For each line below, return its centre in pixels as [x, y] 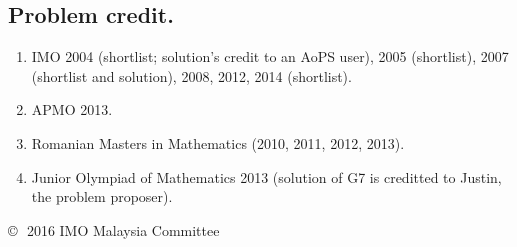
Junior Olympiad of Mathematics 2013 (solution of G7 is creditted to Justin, [266, 176]
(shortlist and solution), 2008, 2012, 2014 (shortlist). [191, 75]
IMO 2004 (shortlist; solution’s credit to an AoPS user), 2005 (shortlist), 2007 [270, 56]
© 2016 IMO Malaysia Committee [114, 229]
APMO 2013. [72, 109]
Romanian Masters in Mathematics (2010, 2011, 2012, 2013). [218, 142]
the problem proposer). [102, 196]
